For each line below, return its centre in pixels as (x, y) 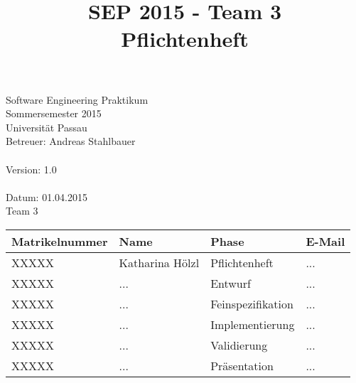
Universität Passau (47, 127)
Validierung (239, 345)
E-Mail (325, 241)
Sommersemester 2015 (54, 113)
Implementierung (253, 324)
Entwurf (231, 283)
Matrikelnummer (60, 241)
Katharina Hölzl (159, 262)
